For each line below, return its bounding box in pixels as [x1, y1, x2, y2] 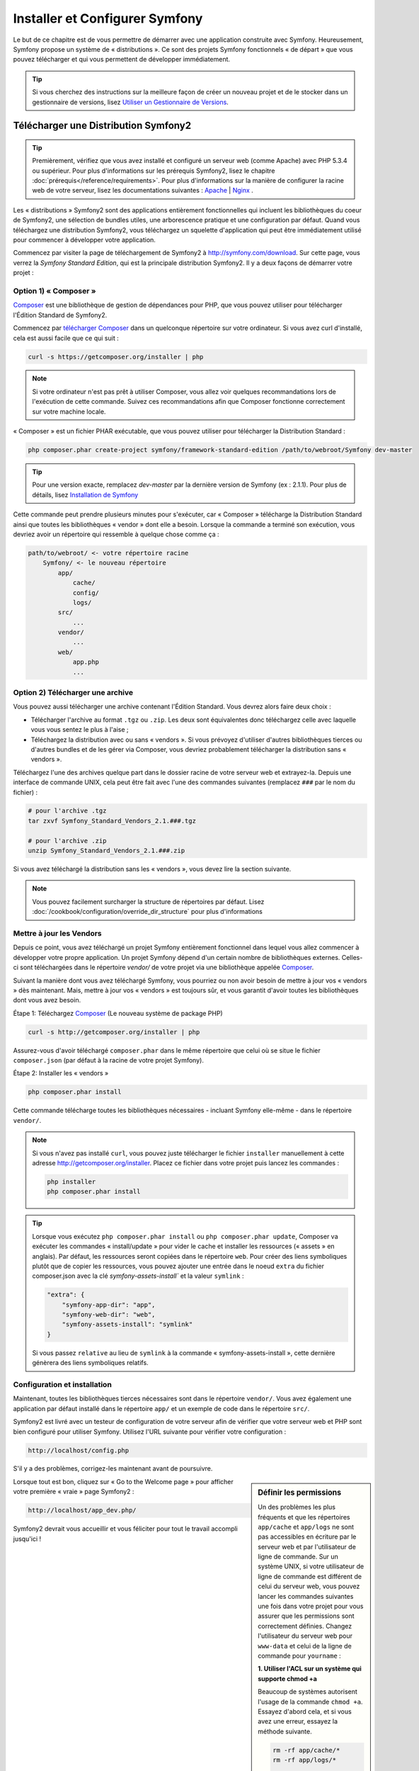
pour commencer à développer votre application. [13, 236, 156, 244]
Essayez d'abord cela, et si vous [258, 1707, 352, 1716]
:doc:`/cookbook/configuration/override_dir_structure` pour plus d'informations [32, 907, 263, 916]
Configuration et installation [13, 1379, 113, 1389]
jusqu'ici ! [13, 1534, 42, 1543]
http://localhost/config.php [28, 1446, 130, 1454]
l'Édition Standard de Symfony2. [13, 310, 108, 319]
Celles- [341, 953, 363, 961]
